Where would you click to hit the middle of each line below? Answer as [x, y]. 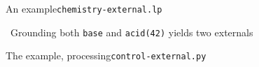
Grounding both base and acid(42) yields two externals [132, 32]
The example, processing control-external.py [106, 55]
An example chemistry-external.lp [84, 8]
